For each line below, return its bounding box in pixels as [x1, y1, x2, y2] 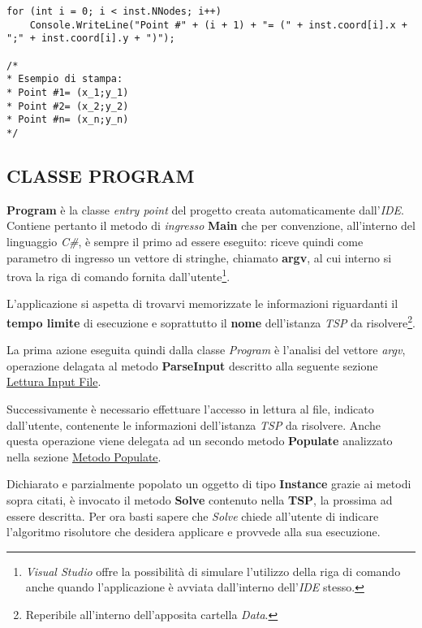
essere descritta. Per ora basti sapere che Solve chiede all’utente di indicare [6, 507, 379, 524]
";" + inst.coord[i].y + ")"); [6, 32, 175, 45]
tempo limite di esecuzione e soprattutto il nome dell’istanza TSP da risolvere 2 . [6, 311, 416, 331]
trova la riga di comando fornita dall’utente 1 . [6, 266, 230, 284]
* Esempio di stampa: [6, 73, 123, 85]
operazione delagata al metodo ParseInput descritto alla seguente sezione [6, 357, 378, 374]
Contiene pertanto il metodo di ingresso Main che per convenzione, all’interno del [6, 217, 416, 234]
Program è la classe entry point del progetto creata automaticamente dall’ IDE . [6, 201, 405, 218]
